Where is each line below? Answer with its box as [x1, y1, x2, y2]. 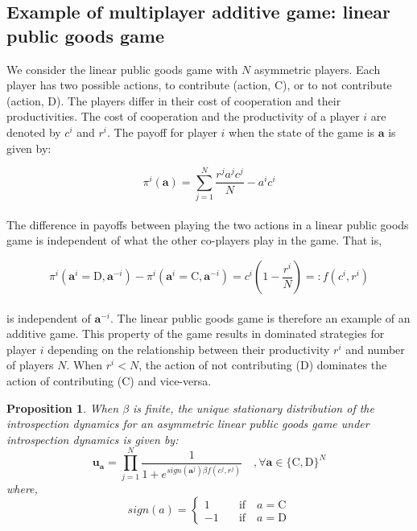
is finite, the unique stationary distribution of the [133, 399, 374, 416]
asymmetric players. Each [254, 60, 381, 77]
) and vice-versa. [130, 373, 212, 389]
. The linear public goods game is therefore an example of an [110, 309, 411, 326]
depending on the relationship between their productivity [47, 340, 330, 357]
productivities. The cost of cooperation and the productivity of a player [6, 108, 360, 125]
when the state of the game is [229, 123, 375, 140]
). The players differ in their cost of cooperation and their [56, 92, 341, 109]
